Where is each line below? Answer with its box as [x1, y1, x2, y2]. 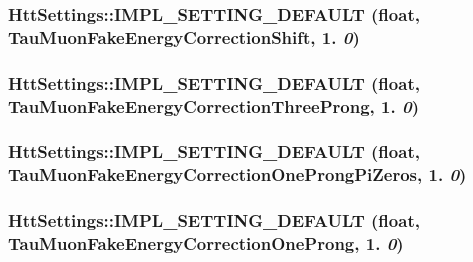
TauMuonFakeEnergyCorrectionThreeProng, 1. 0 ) [8, 93, 419, 118]
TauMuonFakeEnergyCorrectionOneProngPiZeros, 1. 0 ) [8, 162, 467, 187]
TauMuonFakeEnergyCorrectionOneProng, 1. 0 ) [8, 231, 404, 256]
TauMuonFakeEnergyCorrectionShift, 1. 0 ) [8, 24, 360, 49]
